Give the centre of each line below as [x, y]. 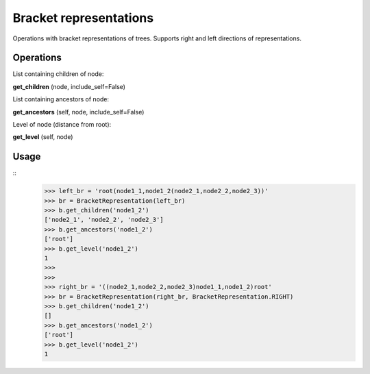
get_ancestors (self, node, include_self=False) [78, 112]
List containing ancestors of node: [61, 99]
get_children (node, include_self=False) [69, 86]
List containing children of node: [58, 74]
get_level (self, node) [43, 137]
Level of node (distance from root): [62, 125]
